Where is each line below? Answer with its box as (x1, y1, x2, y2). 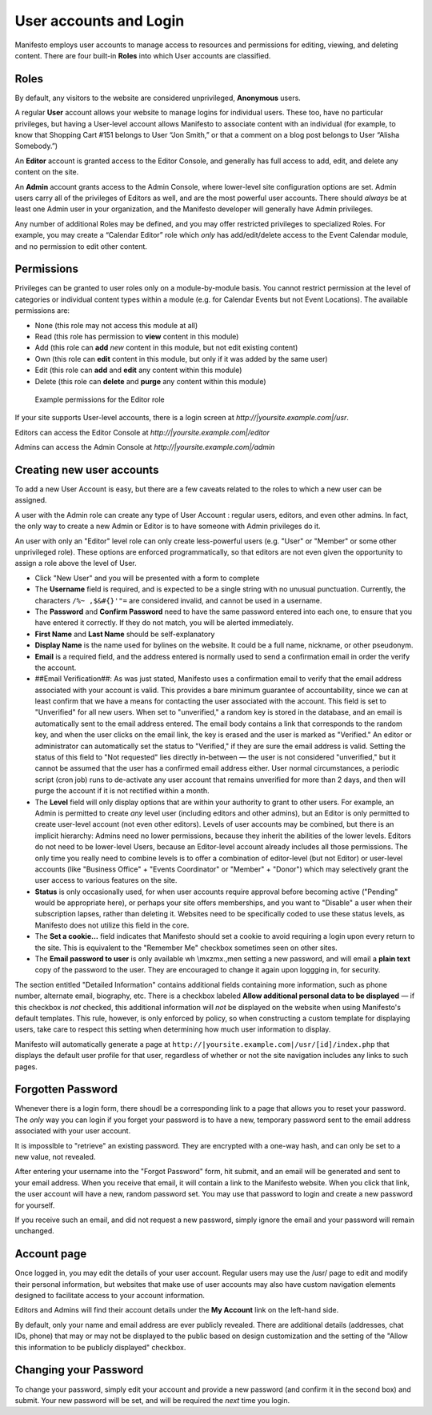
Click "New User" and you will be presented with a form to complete (34, 573, 260, 583)
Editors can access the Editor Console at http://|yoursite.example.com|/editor (14, 427, 270, 437)
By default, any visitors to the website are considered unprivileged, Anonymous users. (14, 93, 302, 102)
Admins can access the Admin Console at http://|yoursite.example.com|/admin (14, 443, 275, 452)
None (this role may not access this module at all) (34, 320, 198, 330)
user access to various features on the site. (34, 876, 178, 885)
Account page (14, 1247, 87, 1261)
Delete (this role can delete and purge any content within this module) (34, 376, 267, 386)
